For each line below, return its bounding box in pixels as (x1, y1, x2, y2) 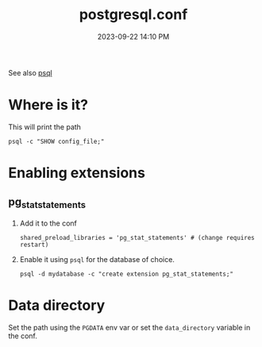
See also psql (8, 67, 53, 77)
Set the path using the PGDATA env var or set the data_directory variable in (8, 323, 251, 332)
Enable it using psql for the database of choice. (19, 255, 175, 264)
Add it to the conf (19, 218, 78, 228)
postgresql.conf (79, 6, 188, 24)
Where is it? (8, 96, 89, 114)
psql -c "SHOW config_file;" (8, 137, 105, 145)
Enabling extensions (8, 164, 145, 182)
